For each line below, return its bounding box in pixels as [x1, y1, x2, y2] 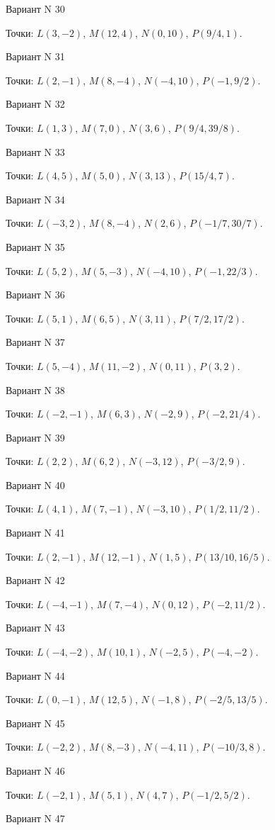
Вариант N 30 [6, 1, 65, 16]
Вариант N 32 [6, 96, 65, 111]
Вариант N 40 [6, 477, 65, 492]
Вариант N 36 [6, 287, 65, 302]
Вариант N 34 [6, 191, 65, 206]
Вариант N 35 [6, 239, 65, 254]
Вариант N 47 [6, 811, 65, 826]
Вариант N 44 [6, 668, 65, 683]
